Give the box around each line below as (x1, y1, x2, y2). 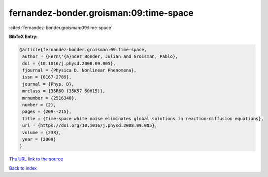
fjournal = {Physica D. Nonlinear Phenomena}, (22, 68, 136, 73)
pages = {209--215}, (22, 109, 72, 114)
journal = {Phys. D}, (22, 81, 74, 87)
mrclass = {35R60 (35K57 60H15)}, (22, 88, 105, 94)
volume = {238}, (22, 130, 62, 135)
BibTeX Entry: (9, 34, 38, 39)
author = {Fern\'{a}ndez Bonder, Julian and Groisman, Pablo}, (22, 54, 178, 59)
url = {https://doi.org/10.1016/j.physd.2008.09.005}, (22, 123, 158, 128)
